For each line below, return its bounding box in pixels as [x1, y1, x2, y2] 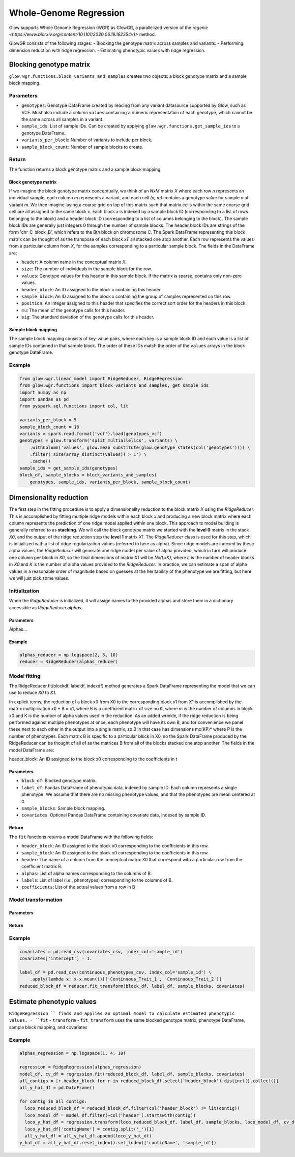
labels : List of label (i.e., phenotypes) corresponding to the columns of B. [21, 877, 173, 883]
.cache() [29, 458, 51, 464]
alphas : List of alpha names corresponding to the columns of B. [21, 870, 152, 876]
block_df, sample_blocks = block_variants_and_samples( [19, 472, 157, 478]
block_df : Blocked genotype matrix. [21, 778, 97, 783]
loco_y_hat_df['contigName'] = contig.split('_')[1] [25, 1126, 154, 1132]
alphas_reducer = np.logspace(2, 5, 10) [19, 652, 118, 657]
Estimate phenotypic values [9, 997, 97, 1006]
